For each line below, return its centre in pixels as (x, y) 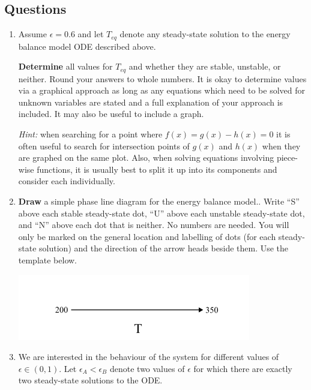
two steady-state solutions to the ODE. (90, 380)
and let (91, 34)
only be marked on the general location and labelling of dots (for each (147, 236)
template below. (48, 260)
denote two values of (147, 368)
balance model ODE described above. (87, 46)
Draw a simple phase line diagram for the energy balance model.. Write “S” (159, 201)
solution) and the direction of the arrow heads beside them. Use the (164, 248)
